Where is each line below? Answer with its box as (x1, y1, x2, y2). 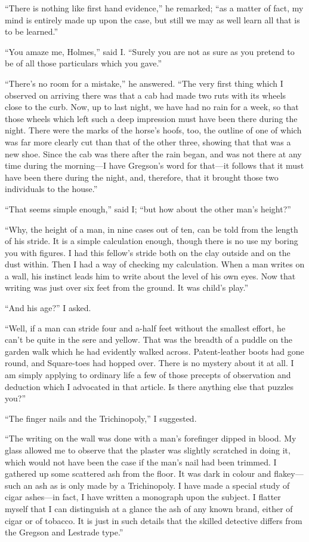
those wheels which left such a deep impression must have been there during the (5, 112, 298, 124)
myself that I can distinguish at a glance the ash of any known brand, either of (5, 502, 293, 514)
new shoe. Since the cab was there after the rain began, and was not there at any (5, 147, 302, 160)
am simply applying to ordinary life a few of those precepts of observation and (5, 369, 291, 381)
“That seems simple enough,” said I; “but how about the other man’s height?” (5, 202, 291, 215)
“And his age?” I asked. (5, 302, 91, 314)
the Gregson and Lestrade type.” (5, 526, 123, 538)
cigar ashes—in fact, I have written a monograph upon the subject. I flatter (5, 491, 281, 503)
